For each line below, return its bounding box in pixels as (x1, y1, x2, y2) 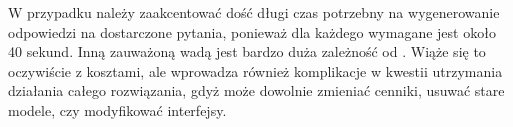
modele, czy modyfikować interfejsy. (8, 99, 227, 120)
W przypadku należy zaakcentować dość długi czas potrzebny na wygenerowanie (8, 2, 500, 22)
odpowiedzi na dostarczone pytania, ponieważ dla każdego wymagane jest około (8, 21, 496, 42)
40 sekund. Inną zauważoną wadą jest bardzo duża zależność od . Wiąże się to (8, 41, 486, 62)
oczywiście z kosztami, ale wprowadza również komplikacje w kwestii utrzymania (8, 60, 503, 81)
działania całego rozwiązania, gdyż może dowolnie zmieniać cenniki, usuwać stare (8, 80, 505, 101)
